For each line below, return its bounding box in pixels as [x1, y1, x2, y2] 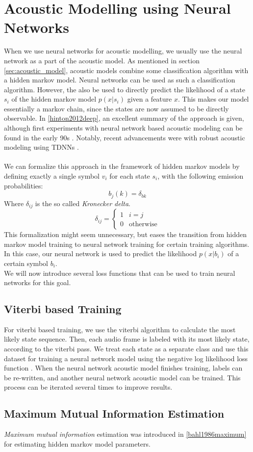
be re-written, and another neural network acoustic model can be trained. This [4, 372, 241, 382]
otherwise [129, 221, 157, 228]
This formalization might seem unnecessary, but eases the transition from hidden [4, 229, 247, 239]
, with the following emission [157, 171, 244, 181]
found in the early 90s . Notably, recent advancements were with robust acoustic [4, 132, 245, 142]
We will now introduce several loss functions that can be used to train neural [4, 267, 235, 278]
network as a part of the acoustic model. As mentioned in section [4, 55, 200, 65]
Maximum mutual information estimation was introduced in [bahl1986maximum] [4, 429, 247, 439]
